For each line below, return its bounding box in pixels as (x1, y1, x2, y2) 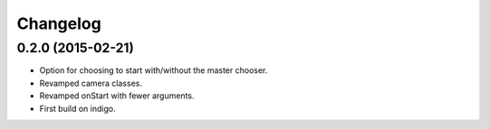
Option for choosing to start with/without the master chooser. (39, 65, 268, 76)
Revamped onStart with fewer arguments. (39, 90, 195, 101)
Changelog (16, 14, 101, 33)
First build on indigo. (39, 103, 117, 114)
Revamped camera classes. (39, 78, 142, 88)
